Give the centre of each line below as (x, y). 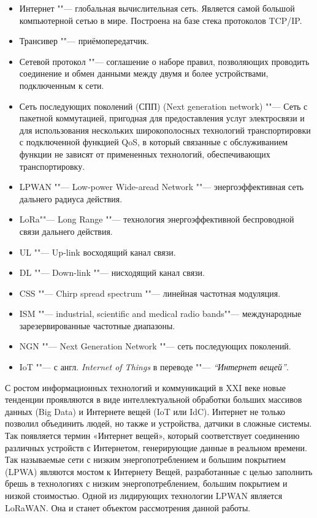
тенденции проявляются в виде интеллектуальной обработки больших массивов (154, 399)
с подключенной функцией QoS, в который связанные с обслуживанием (154, 142)
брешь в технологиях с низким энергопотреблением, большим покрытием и (146, 483)
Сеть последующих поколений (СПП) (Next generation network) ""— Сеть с (163, 106)
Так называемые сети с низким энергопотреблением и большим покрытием (145, 459)
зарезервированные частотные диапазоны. (97, 325)
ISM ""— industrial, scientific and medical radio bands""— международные (160, 314)
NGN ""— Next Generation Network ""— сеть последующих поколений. (155, 346)
